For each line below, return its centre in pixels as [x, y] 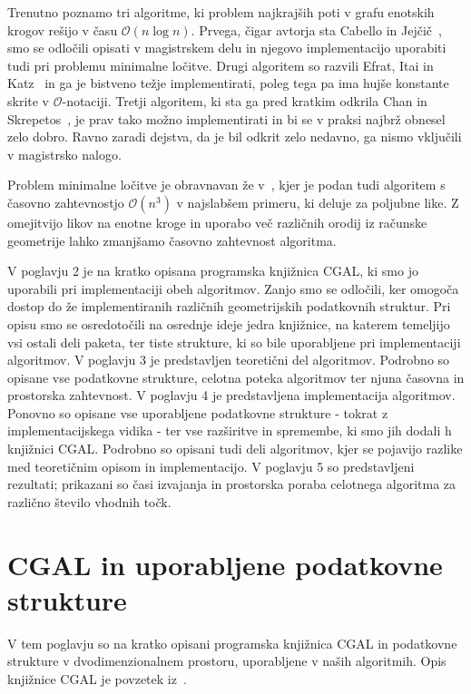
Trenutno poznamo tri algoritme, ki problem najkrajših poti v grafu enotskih [221, 12]
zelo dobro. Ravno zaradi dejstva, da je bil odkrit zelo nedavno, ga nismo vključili [235, 137]
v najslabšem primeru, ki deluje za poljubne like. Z [318, 202]
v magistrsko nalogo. [64, 154]
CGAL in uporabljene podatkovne [225, 564]
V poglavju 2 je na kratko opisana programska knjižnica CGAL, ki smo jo [213, 271]
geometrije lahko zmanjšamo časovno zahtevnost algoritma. [172, 240]
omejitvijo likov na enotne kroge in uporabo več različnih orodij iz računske [217, 222]
